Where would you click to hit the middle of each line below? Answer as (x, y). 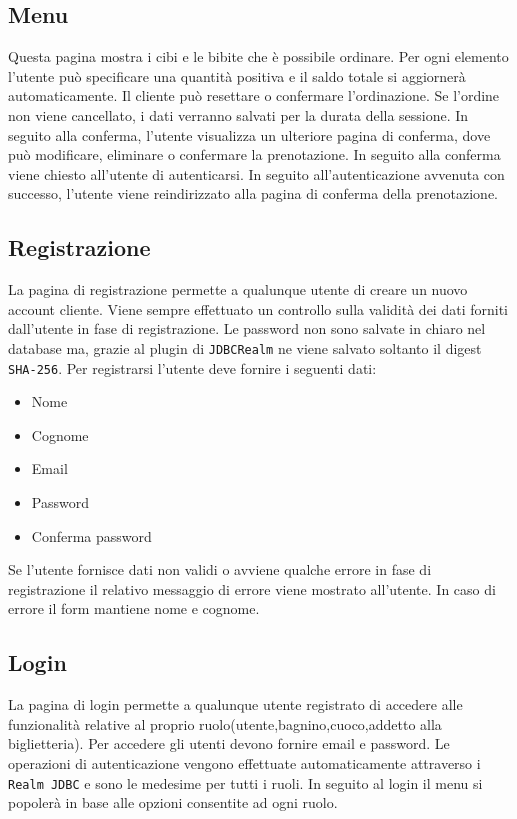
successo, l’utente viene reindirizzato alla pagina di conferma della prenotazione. (253, 193)
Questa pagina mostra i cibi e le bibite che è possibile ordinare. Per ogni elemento (258, 56)
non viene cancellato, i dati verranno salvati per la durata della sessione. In (238, 114)
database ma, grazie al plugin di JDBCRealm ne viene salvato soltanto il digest (245, 347)
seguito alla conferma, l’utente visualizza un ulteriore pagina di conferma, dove (249, 134)
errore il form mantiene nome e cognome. (134, 608)
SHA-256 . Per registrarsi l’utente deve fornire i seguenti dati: (192, 367)
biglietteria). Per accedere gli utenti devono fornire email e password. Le (229, 743)
